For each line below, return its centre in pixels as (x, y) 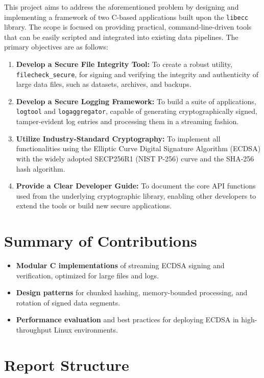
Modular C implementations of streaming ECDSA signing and (120, 265)
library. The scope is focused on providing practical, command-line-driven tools (128, 27)
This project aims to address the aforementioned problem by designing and (122, 7)
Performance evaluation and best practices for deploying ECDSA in (127, 320)
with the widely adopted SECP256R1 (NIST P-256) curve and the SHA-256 (135, 158)
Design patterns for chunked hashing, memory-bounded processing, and (132, 292)
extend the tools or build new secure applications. (94, 206)
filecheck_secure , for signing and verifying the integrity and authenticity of (137, 74)
